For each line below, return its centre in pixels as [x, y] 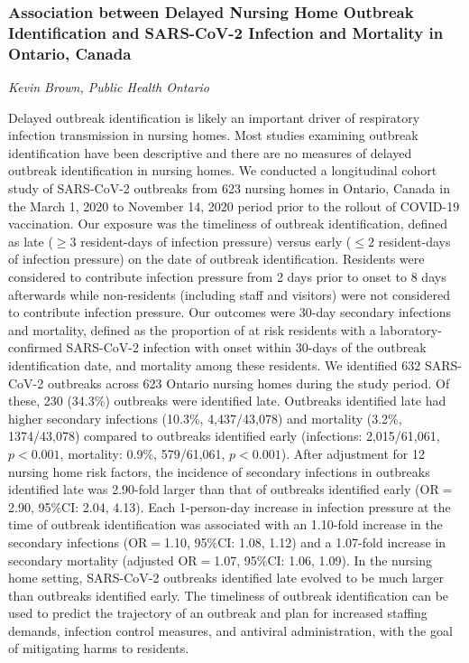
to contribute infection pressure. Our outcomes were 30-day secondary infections [230, 312]
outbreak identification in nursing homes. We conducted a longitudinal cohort [223, 170]
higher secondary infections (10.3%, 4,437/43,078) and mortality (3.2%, [205, 418]
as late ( [31, 241]
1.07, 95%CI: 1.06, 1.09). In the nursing [323, 560]
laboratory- [411, 329]
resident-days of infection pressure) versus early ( [216, 241]
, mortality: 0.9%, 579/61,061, [143, 453]
